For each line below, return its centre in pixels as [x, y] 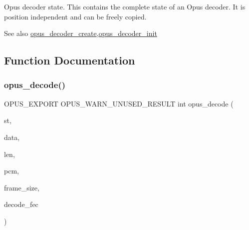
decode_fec [21, 204]
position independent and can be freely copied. [75, 16]
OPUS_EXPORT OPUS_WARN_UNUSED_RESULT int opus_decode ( [119, 103]
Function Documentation [70, 60]
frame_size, [22, 187]
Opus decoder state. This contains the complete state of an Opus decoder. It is [125, 6]
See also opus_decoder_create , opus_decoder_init [81, 33]
